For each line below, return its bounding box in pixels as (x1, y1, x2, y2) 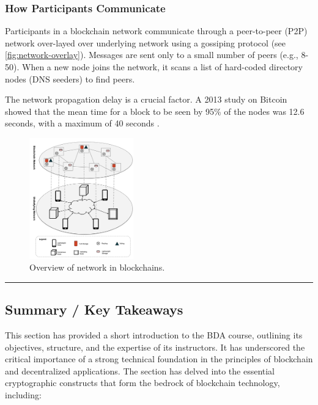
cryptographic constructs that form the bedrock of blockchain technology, (5, 376, 280, 389)
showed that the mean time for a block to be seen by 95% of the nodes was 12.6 (5, 104, 305, 117)
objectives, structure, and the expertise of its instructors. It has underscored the (5, 340, 305, 353)
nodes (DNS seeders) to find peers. (5, 72, 135, 85)
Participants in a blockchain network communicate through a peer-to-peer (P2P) (5, 24, 308, 37)
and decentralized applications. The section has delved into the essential (5, 364, 275, 377)
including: (5, 389, 42, 401)
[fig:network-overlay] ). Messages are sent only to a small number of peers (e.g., (5, 48, 298, 61)
